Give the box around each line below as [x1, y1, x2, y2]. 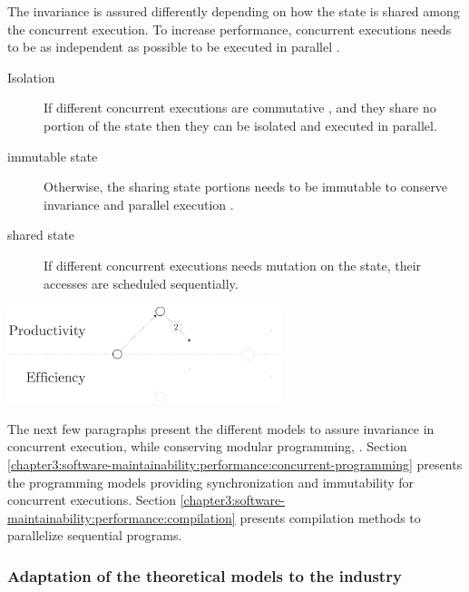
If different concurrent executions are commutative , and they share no [44, 98, 436, 117]
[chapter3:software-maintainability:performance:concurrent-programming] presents [7, 454, 463, 473]
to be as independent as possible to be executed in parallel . [7, 37, 340, 56]
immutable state [7, 146, 98, 165]
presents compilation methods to [239, 508, 421, 527]
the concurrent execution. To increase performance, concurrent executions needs [7, 19, 452, 38]
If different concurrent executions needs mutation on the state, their [44, 255, 422, 274]
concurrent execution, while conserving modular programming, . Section [7, 437, 407, 456]
